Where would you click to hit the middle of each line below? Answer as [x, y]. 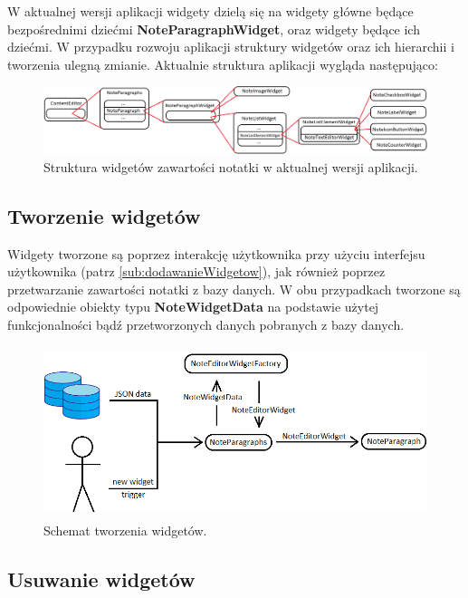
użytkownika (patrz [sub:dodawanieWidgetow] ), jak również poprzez [196, 271]
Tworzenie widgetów [104, 215]
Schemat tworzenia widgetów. [125, 530]
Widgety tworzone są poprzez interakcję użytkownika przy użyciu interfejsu [216, 253]
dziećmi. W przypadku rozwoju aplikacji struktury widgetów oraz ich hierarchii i [231, 47]
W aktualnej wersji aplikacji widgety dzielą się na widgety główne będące [210, 11]
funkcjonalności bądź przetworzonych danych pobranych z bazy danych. [206, 325]
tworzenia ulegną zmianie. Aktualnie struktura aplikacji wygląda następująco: [223, 64]
